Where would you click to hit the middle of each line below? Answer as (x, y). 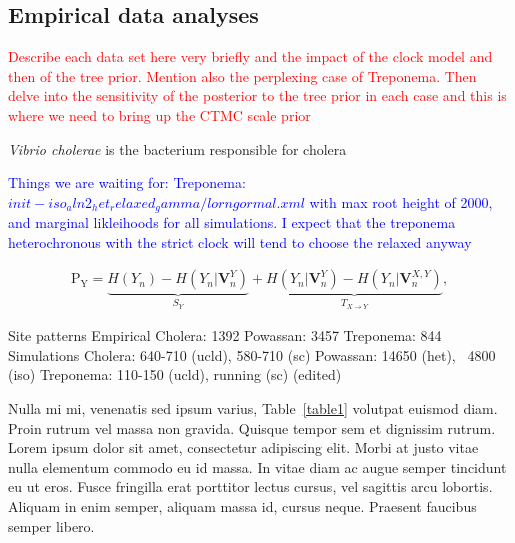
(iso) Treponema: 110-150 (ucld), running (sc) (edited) (175, 374)
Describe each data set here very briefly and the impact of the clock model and (250, 56)
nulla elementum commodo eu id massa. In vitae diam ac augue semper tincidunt (257, 466)
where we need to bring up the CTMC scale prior (159, 114)
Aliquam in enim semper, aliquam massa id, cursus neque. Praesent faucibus (242, 506)
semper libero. (51, 525)
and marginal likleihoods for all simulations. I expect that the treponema (232, 222)
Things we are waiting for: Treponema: (127, 182)
